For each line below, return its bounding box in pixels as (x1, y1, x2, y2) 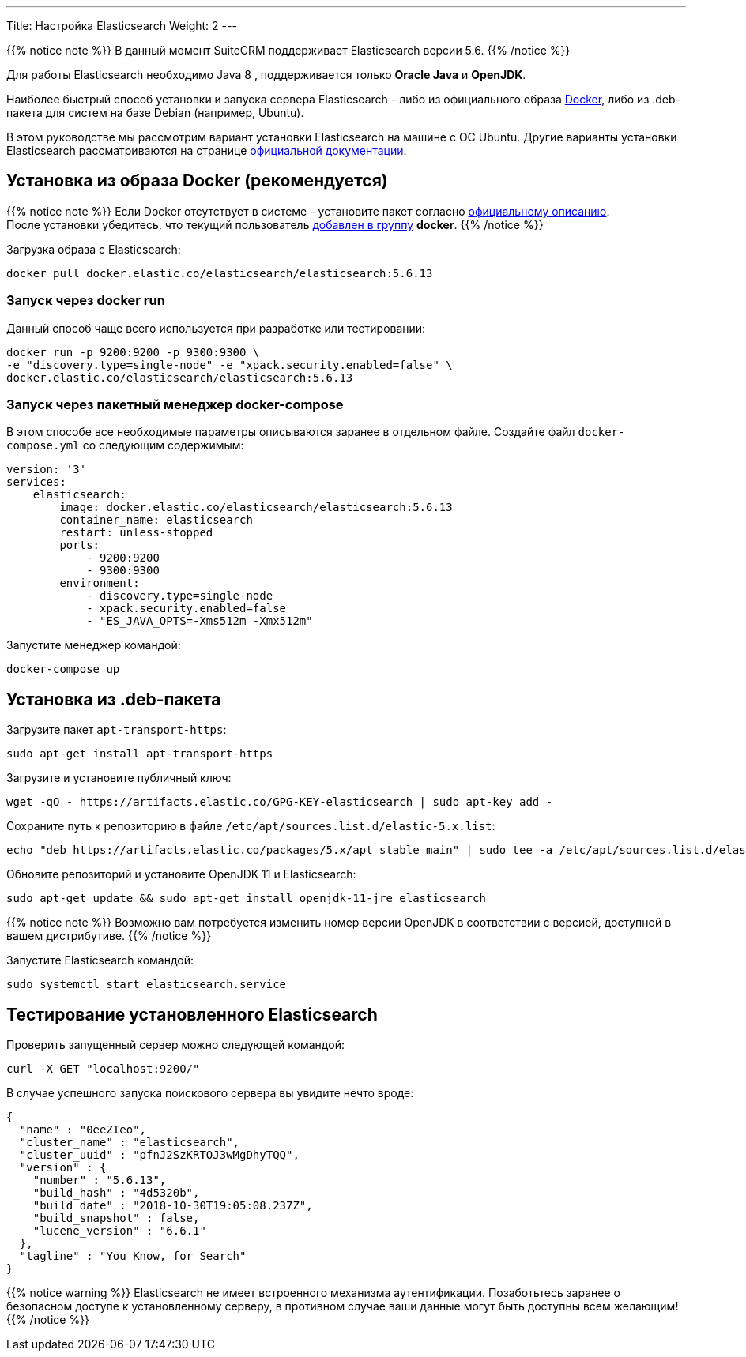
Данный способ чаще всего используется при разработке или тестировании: (6, 321, 426, 335)
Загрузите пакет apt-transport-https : (6, 723, 227, 737)
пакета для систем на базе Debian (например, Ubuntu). (6, 106, 304, 119)
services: (6, 476, 66, 489)
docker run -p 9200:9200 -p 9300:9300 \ (6, 345, 260, 359)
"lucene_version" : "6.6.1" (32, 1224, 206, 1238)
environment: (59, 577, 140, 590)
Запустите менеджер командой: (6, 638, 181, 652)
